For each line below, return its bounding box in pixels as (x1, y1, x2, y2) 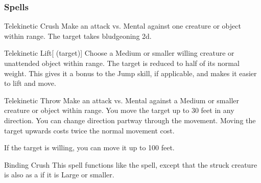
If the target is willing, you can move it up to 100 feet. (4, 142, 175, 153)
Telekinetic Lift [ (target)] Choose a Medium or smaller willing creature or (4, 48, 234, 58)
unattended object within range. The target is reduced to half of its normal (4, 58, 240, 68)
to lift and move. (4, 78, 56, 88)
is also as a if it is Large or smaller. (4, 169, 114, 180)
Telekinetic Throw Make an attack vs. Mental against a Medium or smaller (4, 95, 239, 105)
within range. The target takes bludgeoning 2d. (4, 30, 152, 41)
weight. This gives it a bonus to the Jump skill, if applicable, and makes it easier (4, 67, 257, 78)
